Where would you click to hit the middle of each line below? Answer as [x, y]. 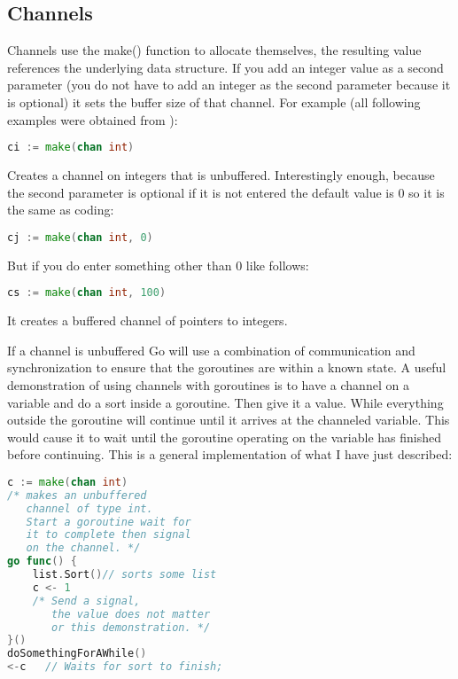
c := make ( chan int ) [68, 482]
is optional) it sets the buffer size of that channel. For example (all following [214, 101]
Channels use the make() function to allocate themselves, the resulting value [214, 50]
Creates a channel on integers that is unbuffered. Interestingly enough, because [221, 175]
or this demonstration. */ [131, 627]
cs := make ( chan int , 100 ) [87, 293]
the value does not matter [131, 614]
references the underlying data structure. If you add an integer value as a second [225, 67]
